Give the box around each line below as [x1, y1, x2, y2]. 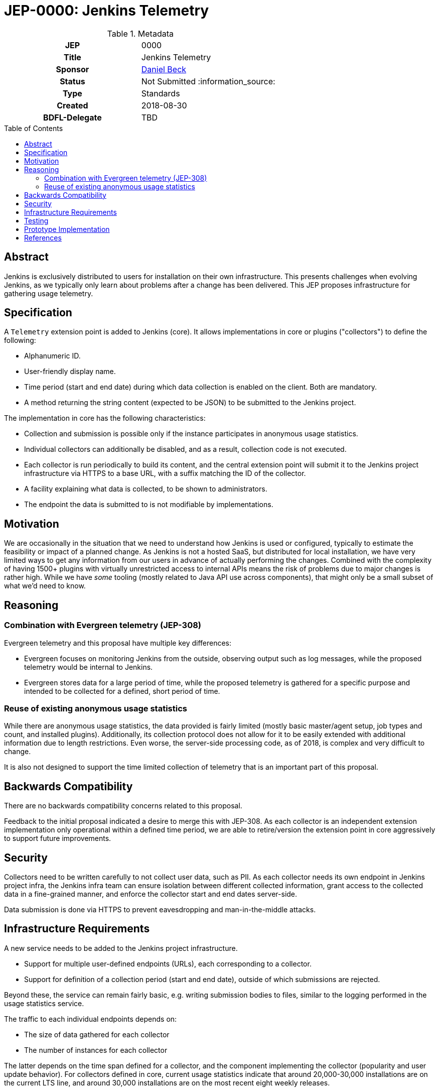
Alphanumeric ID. [24, 351, 81, 360]
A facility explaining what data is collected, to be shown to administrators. [24, 484, 267, 494]
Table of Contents [4, 124, 63, 133]
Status [60, 76, 85, 86]
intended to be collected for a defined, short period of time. [24, 686, 220, 695]
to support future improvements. [4, 834, 111, 843]
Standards [141, 88, 180, 98]
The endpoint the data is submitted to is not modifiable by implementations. [24, 500, 273, 509]
